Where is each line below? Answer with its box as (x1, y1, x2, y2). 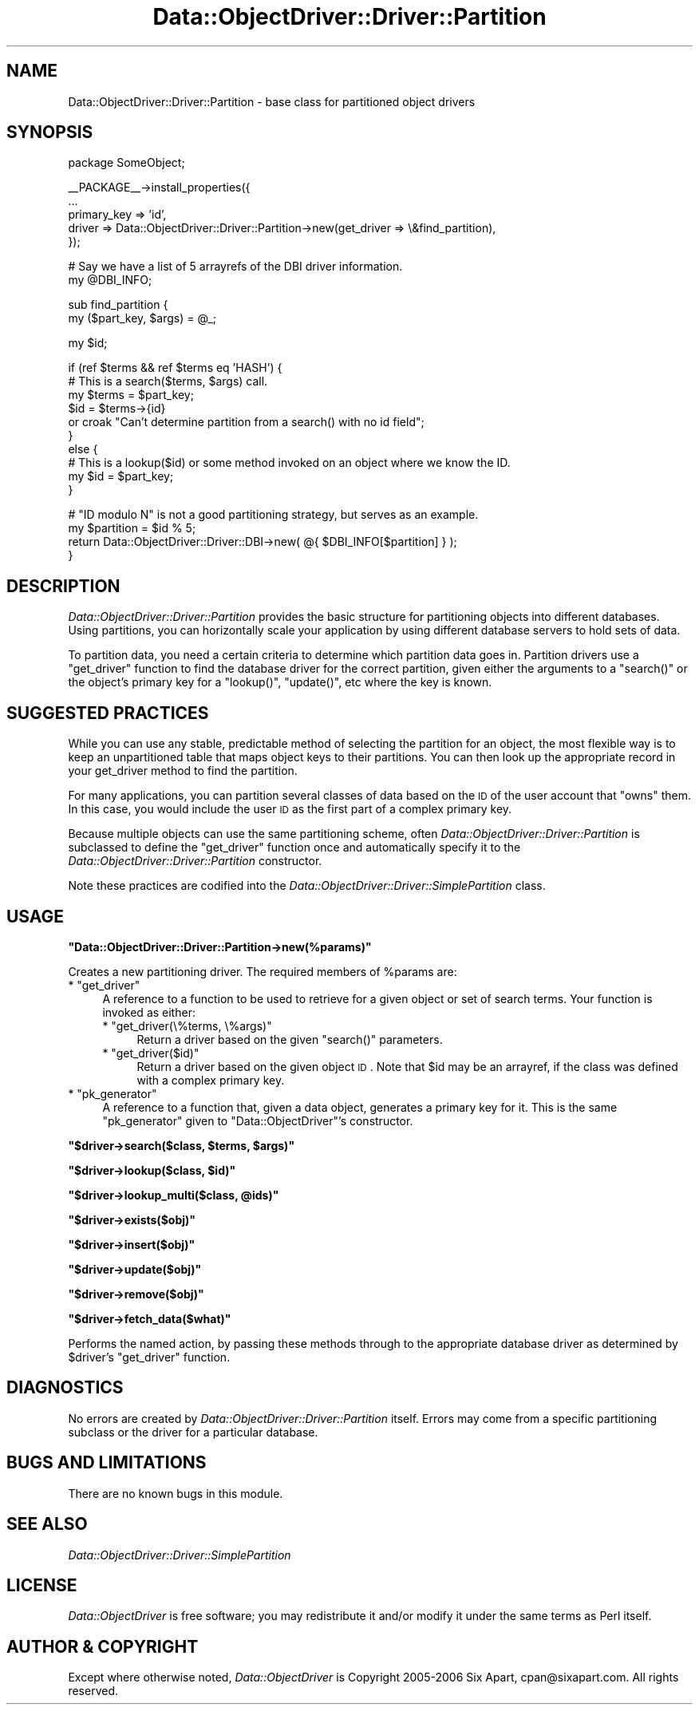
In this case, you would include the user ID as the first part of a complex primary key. (68, 802, 512, 816)
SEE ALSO (6, 1514, 88, 1535)
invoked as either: (102, 1005, 195, 1019)
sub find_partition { (68, 298, 168, 312)
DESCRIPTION (6, 575, 120, 596)
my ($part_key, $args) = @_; (68, 311, 216, 326)
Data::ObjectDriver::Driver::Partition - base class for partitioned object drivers (68, 94, 476, 109)
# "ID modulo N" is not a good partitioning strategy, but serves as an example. (68, 508, 479, 522)
